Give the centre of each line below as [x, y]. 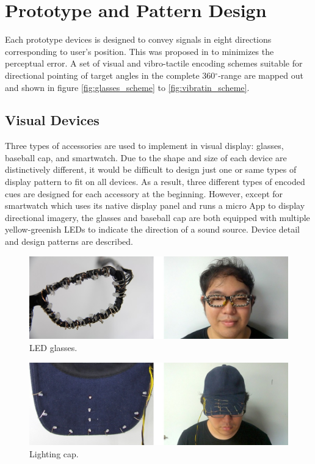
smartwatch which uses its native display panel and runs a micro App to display [155, 205]
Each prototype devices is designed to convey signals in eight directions [138, 39]
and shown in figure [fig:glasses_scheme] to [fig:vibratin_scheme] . [127, 87]
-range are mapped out [261, 75]
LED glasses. [53, 347]
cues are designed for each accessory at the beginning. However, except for [144, 193]
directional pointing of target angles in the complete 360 [110, 75]
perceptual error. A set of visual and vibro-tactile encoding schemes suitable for [154, 63]
